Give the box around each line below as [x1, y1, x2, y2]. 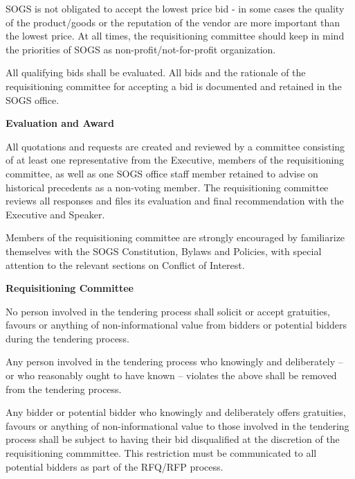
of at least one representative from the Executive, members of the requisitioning [6, 153, 345, 167]
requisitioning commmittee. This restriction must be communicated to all [6, 446, 317, 460]
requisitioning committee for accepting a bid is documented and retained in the [6, 78, 342, 93]
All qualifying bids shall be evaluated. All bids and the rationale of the [6, 65, 306, 80]
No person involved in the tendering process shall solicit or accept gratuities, [6, 304, 330, 318]
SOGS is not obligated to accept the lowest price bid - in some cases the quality [6, 1, 345, 15]
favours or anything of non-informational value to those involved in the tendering [6, 418, 349, 433]
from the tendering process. [6, 381, 122, 396]
